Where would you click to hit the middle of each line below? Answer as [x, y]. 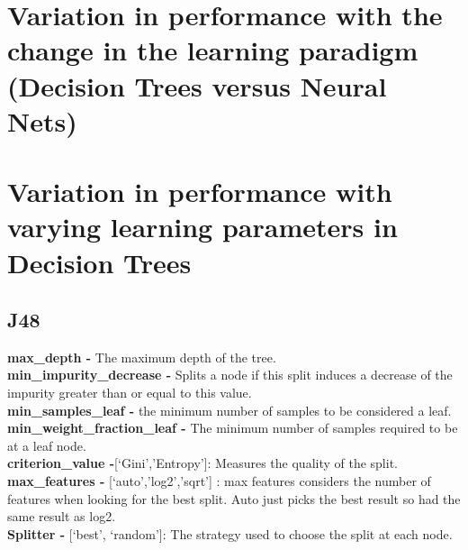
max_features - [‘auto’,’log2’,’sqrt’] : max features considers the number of [219, 481]
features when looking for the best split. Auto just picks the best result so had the [234, 498]
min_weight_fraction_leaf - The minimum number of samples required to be [233, 428]
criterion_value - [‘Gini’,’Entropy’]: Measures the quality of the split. [202, 463]
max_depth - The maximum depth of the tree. [142, 357]
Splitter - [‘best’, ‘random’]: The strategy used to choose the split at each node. [230, 533]
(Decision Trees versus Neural [197, 85]
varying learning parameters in [202, 227]
